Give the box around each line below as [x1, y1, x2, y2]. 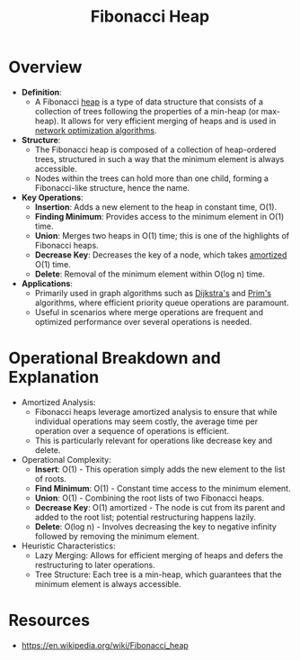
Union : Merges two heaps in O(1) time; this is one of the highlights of [34, 230, 289, 240]
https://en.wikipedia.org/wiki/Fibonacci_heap [21, 639, 190, 650]
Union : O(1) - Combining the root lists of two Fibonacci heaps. [34, 493, 265, 503]
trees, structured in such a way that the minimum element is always [34, 153, 285, 164]
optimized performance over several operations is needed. [34, 316, 252, 327]
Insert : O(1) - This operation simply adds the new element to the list [34, 464, 286, 475]
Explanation [8, 367, 100, 388]
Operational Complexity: [21, 454, 111, 465]
